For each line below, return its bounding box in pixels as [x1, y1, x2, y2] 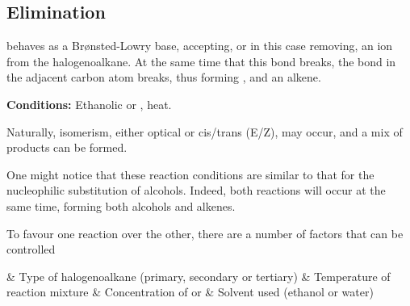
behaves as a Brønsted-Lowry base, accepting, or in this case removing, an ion [6, 37, 393, 54]
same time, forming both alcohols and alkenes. [6, 197, 236, 214]
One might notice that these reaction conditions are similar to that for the [6, 166, 374, 182]
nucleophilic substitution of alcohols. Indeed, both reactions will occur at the [6, 182, 386, 199]
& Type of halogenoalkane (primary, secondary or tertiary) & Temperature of [6, 267, 391, 284]
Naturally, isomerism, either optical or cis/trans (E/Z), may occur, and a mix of [6, 123, 403, 140]
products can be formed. [6, 139, 128, 156]
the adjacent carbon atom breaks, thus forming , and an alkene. [6, 69, 321, 86]
